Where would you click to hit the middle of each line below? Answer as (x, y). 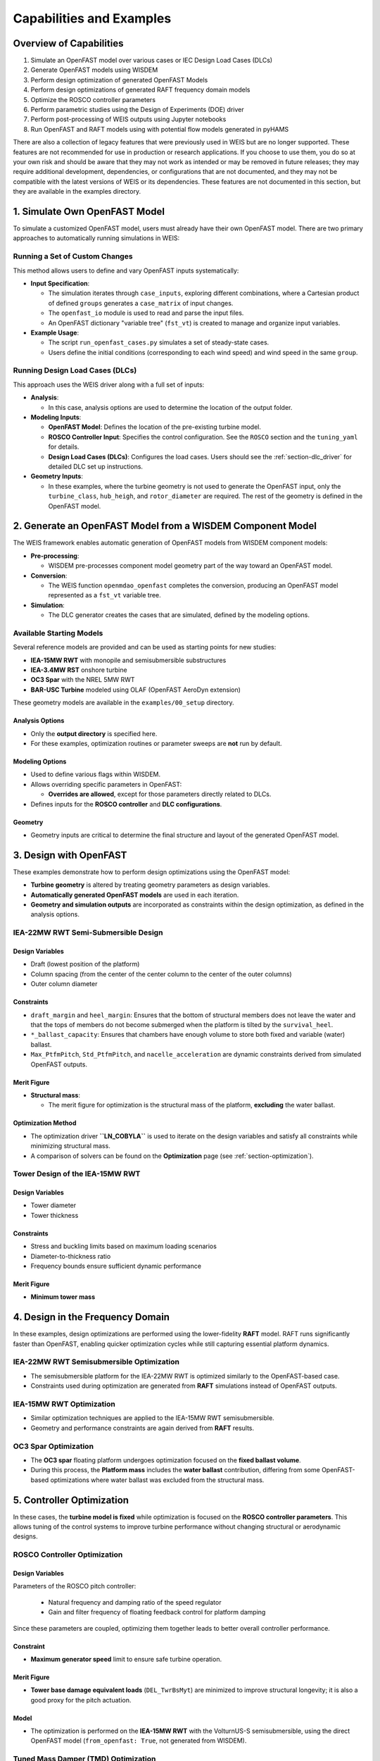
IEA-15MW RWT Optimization (64, 1404)
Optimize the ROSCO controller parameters (93, 99)
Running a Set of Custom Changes (73, 256)
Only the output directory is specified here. (94, 733)
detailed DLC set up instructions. (96, 466)
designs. (25, 1536)
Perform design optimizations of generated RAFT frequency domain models (140, 90)
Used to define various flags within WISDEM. (96, 774)
